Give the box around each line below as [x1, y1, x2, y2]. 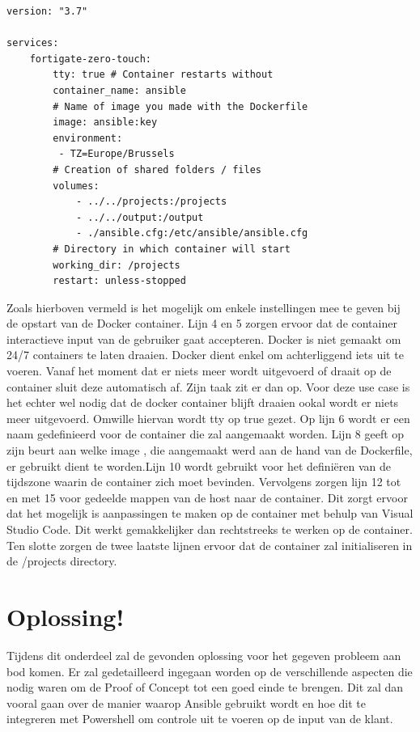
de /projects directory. [6, 552, 117, 569]
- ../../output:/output [75, 211, 204, 223]
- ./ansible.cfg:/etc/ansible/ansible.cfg [75, 227, 308, 239]
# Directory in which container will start [53, 243, 291, 255]
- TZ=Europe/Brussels [58, 148, 175, 160]
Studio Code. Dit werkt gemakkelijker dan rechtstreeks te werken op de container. [6, 521, 413, 537]
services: [6, 37, 59, 49]
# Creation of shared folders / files [53, 163, 261, 176]
